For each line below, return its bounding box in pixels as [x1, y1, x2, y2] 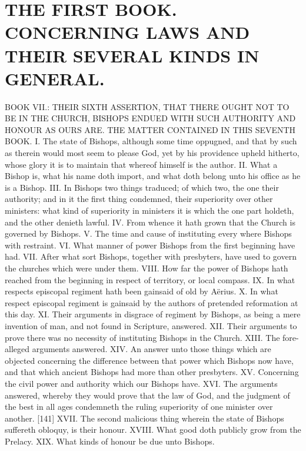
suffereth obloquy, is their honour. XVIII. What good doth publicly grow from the [5, 423, 301, 436]
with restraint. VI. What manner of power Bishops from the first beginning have [5, 238, 295, 251]
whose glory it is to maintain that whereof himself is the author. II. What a [5, 158, 278, 170]
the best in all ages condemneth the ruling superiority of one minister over [5, 400, 273, 413]
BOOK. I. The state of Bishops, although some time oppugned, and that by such [5, 135, 297, 147]
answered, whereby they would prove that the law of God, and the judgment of [5, 389, 290, 401]
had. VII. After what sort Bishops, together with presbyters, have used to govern [5, 250, 297, 263]
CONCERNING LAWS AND [5, 20, 250, 44]
